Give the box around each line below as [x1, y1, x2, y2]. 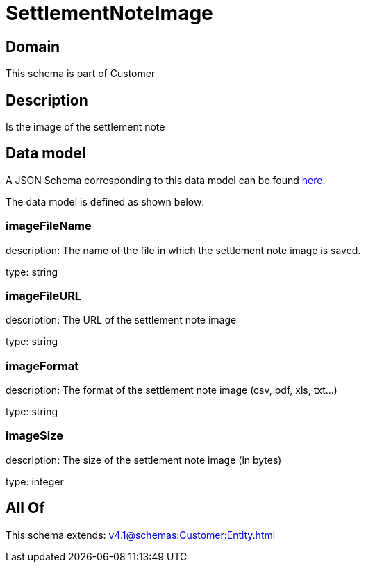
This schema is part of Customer [6, 67, 156, 80]
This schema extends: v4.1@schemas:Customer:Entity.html [6, 528, 276, 541]
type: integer [6, 475, 64, 487]
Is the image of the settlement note [6, 121, 165, 133]
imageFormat [6, 358, 79, 373]
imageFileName [6, 219, 92, 233]
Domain [6, 37, 60, 56]
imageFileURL [6, 288, 82, 303]
